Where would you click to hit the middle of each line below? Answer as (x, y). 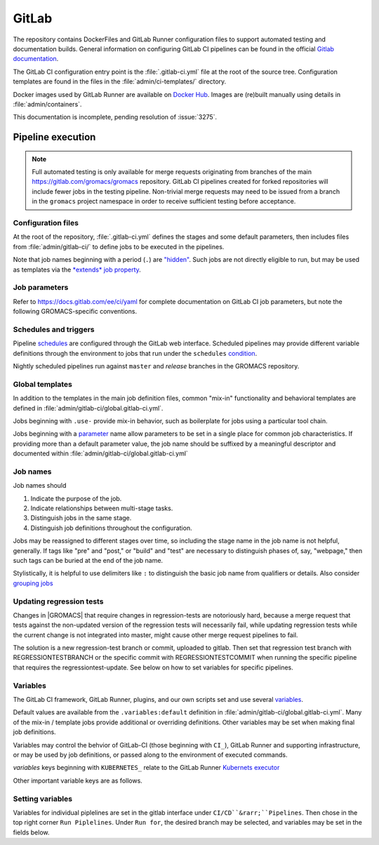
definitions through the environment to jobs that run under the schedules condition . (135, 353)
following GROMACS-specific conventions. (75, 312)
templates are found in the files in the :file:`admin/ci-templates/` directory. (120, 81)
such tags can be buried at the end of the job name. (88, 560)
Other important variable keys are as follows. (78, 780)
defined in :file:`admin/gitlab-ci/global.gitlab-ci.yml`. (88, 408)
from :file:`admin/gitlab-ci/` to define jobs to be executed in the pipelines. (119, 246)
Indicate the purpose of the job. (76, 498)
